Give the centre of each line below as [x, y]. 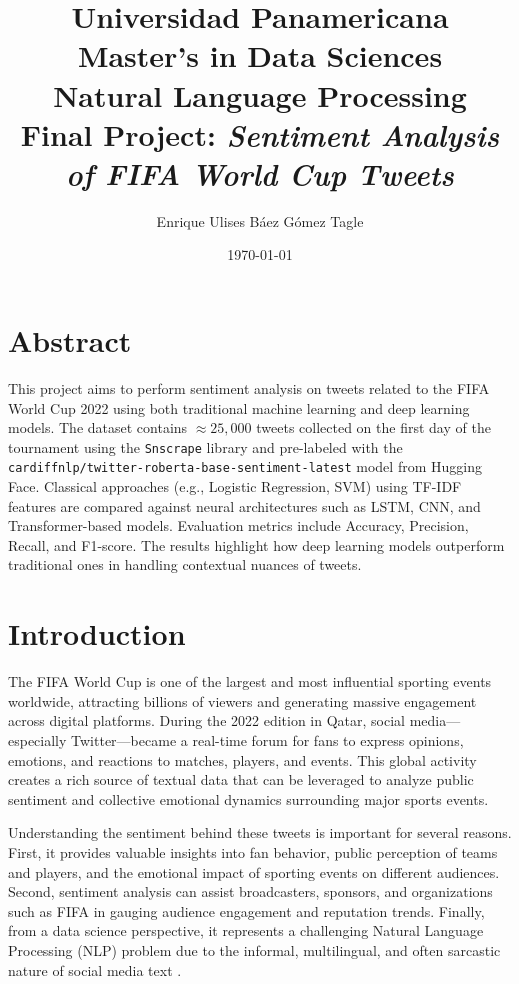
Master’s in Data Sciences [260, 55]
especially [37, 739]
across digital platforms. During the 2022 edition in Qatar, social [206, 720]
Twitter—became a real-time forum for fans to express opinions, [267, 739]
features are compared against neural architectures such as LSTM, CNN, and [244, 505]
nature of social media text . [95, 969]
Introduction [97, 633]
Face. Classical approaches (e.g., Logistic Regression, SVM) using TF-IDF [235, 486]
